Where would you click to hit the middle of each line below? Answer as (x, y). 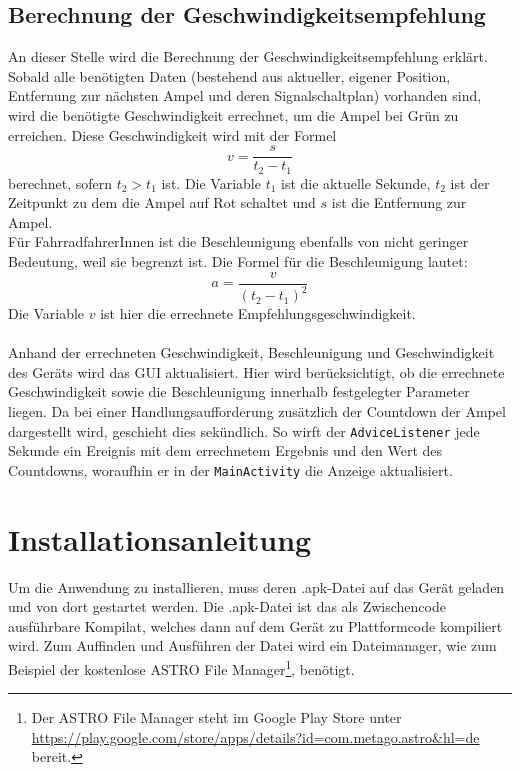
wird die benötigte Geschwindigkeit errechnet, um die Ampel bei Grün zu (233, 114)
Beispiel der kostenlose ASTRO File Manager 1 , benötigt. (181, 667)
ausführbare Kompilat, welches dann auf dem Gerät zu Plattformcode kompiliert (255, 625)
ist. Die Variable (211, 182)
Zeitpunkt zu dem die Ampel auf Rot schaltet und (162, 202)
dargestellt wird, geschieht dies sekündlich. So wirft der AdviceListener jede (244, 430)
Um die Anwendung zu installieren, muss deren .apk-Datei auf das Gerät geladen (256, 586)
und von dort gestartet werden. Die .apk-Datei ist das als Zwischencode (227, 606)
